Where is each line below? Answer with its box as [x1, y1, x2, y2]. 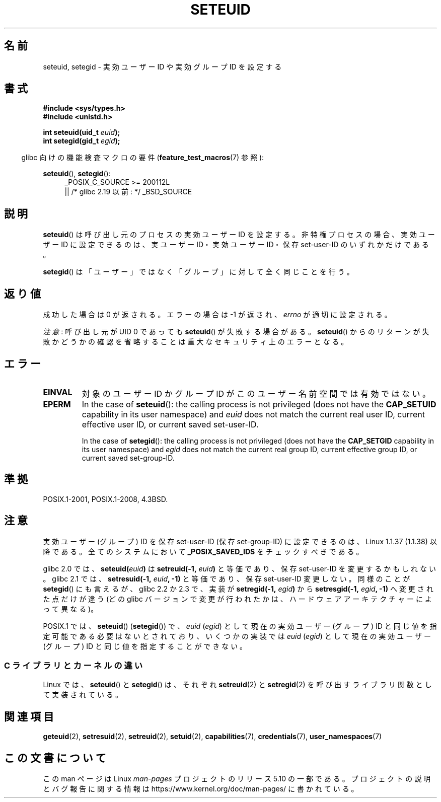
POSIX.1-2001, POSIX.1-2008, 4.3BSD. [43, 494, 168, 503]
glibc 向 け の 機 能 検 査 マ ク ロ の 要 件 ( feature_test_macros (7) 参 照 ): [21, 153, 264, 162]
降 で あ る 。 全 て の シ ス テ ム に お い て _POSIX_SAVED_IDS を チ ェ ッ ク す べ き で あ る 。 [43, 547, 363, 556]
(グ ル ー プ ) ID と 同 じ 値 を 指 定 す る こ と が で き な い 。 [43, 641, 247, 650]
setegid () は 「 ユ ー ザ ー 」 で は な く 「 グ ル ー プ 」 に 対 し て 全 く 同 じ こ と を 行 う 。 [43, 267, 354, 276]
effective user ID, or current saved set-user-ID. [82, 419, 259, 429]
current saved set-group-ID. [82, 453, 175, 462]
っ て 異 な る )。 [43, 604, 98, 613]
